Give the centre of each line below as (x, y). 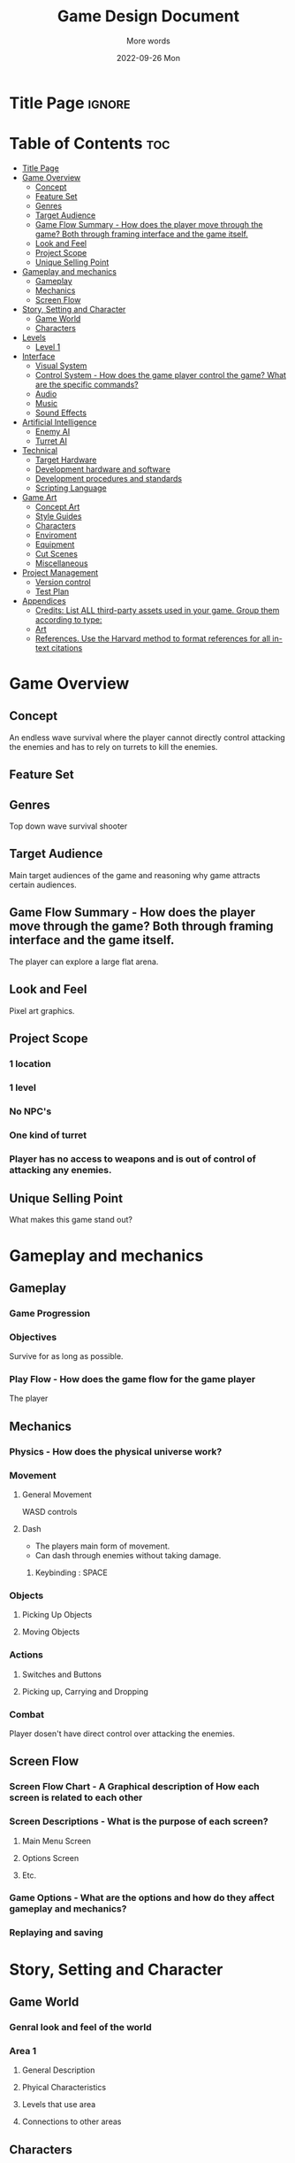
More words (148, 41)
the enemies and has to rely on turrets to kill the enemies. (113, 746)
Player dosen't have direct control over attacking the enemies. (122, 1734)
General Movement (57, 1495)
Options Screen (50, 1858)
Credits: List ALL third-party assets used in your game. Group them (157, 610)
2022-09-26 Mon (148, 58)
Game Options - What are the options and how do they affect (142, 1898)
